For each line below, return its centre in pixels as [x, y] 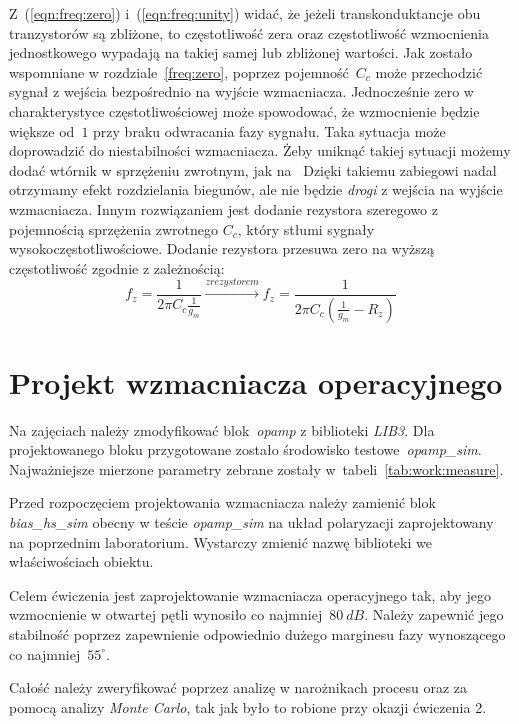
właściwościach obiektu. [81, 561]
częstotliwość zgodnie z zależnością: [117, 267]
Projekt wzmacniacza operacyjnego [256, 381]
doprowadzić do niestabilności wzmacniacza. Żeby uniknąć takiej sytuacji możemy [260, 150]
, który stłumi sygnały [306, 228]
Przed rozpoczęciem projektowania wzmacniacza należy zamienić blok [222, 502]
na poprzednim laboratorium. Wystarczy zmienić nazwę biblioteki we [220, 541]
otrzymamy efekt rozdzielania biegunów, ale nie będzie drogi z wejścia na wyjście [256, 189]
